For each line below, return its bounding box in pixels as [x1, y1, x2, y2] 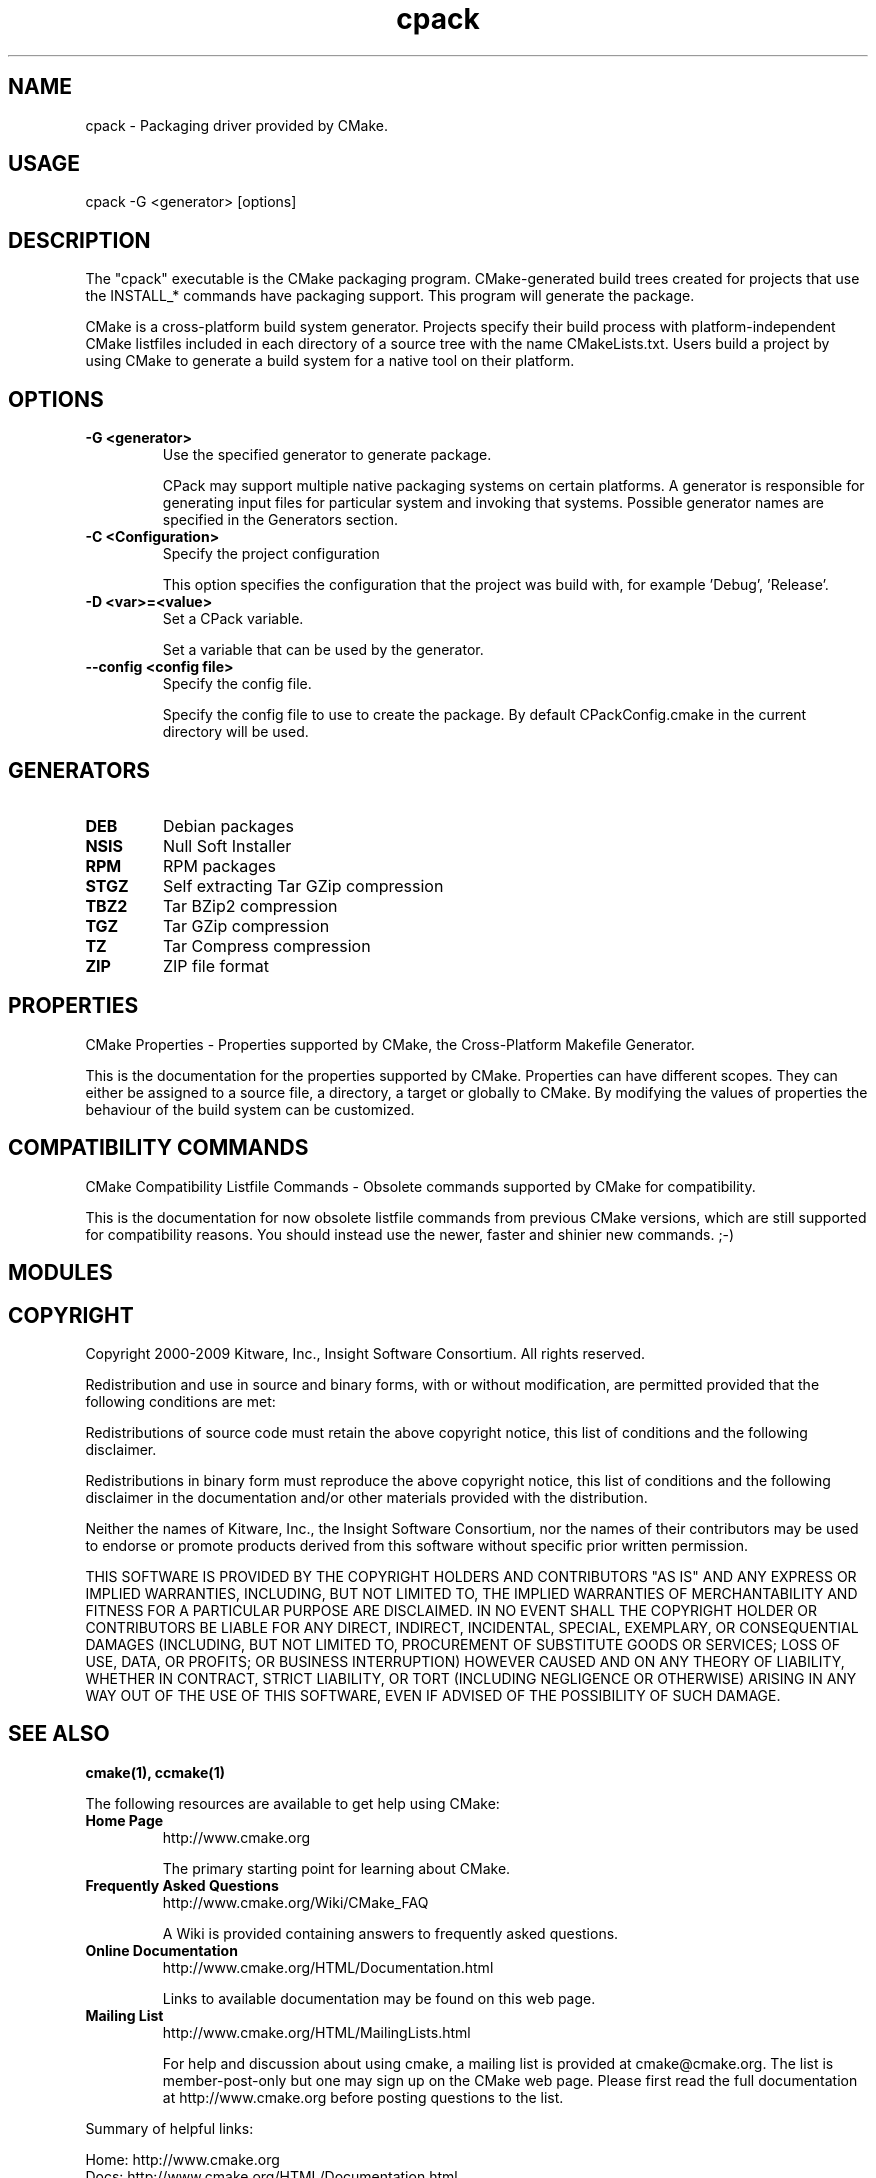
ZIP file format [162, 955, 270, 976]
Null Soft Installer [162, 835, 292, 856]
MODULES [8, 1260, 113, 1286]
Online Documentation [85, 1941, 238, 1959]
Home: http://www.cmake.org [85, 2150, 280, 2168]
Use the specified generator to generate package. [162, 446, 492, 464]
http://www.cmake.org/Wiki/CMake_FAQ [162, 1893, 429, 1911]
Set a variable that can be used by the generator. [162, 641, 484, 659]
